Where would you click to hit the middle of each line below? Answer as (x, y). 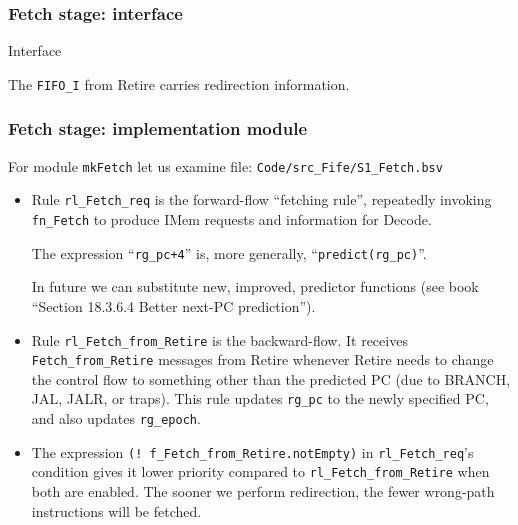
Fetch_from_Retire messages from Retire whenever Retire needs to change (262, 359)
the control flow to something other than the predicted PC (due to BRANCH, (271, 378)
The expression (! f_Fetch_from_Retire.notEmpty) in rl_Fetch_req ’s (252, 451)
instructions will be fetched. (116, 510)
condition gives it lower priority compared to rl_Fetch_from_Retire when (260, 471)
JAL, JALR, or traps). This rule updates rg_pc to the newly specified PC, (260, 398)
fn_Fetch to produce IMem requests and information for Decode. (231, 219)
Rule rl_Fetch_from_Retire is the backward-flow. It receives (219, 339)
